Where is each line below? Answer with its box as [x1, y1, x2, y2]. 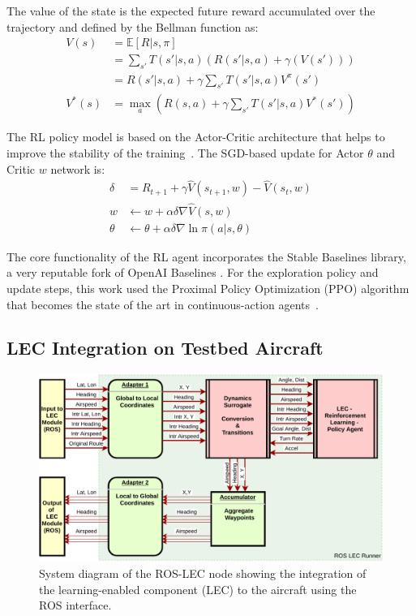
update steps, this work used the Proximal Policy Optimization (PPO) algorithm [6, 279, 410, 296]
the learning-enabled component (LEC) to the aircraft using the [39, 580, 357, 597]
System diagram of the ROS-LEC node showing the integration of [39, 564, 367, 581]
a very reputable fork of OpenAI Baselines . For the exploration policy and [6, 264, 379, 281]
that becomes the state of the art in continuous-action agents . [6, 295, 319, 312]
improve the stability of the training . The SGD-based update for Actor [6, 144, 364, 161]
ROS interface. [39, 597, 112, 614]
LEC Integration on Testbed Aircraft [6, 335, 324, 360]
